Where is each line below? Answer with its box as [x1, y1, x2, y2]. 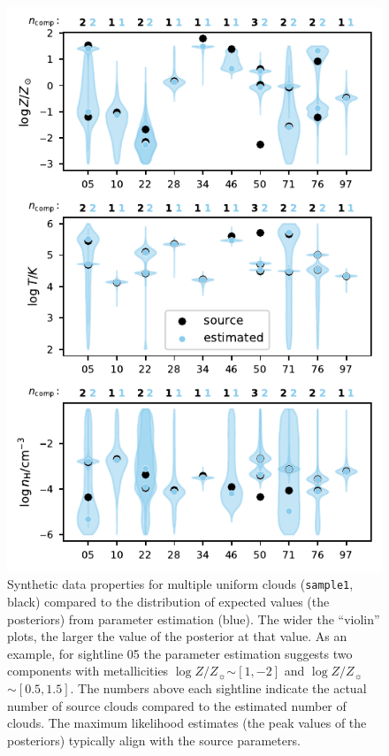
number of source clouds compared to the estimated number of [7, 696, 347, 714]
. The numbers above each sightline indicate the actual [70, 679, 367, 698]
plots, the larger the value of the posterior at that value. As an [7, 627, 347, 645]
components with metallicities [7, 661, 169, 680]
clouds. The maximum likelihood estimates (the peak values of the [7, 714, 367, 732]
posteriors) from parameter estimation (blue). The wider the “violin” [7, 609, 380, 628]
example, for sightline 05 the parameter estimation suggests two [7, 644, 353, 662]
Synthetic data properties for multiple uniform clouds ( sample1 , [7, 575, 354, 593]
